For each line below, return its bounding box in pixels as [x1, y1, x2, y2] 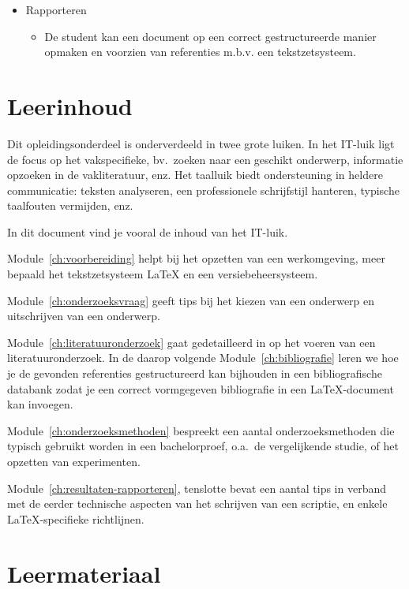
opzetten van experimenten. [7, 453, 141, 469]
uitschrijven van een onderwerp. [7, 308, 160, 324]
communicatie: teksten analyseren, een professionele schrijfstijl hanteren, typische [7, 181, 400, 198]
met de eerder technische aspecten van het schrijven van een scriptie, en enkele [7, 495, 388, 512]
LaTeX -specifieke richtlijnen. [7, 510, 144, 527]
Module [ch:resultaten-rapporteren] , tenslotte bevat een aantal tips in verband [7, 479, 386, 496]
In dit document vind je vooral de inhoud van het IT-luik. [7, 223, 288, 240]
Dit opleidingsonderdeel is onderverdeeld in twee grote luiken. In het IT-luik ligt [7, 135, 395, 151]
